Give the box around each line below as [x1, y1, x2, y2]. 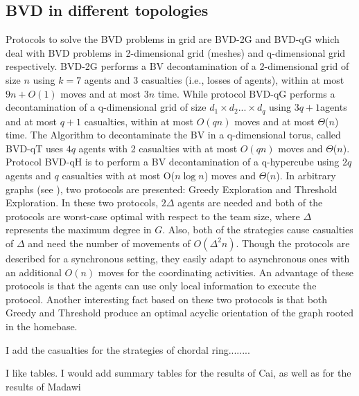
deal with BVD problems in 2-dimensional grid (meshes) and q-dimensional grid [6, 45, 346, 60]
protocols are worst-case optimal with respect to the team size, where [6, 208, 300, 223]
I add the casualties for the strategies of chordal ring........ [6, 342, 250, 357]
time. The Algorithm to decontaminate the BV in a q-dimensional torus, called [6, 127, 341, 142]
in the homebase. [6, 318, 78, 333]
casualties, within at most [84, 114, 193, 128]
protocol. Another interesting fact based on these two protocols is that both [6, 291, 328, 306]
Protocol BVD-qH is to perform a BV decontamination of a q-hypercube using [6, 154, 340, 169]
